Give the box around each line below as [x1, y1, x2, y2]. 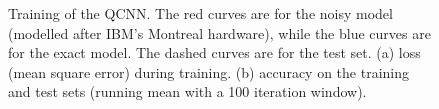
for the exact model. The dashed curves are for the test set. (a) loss [8, 42, 421, 63]
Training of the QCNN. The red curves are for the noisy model [8, 3, 393, 23]
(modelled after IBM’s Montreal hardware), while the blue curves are [8, 22, 431, 43]
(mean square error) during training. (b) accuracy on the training [8, 61, 410, 82]
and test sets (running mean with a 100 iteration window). [8, 81, 367, 102]
